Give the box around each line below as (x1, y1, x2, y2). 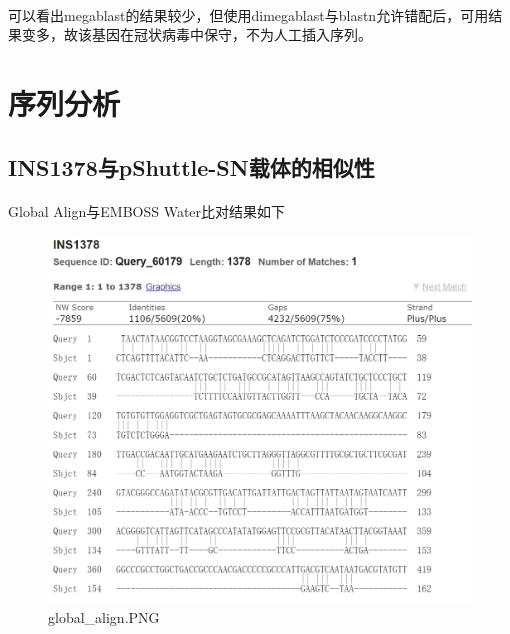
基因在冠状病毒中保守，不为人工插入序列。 (91, 24, 372, 45)
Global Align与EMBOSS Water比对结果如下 (8, 200, 286, 221)
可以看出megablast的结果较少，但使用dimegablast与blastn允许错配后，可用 (8, 4, 489, 25)
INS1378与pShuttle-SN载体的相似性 (8, 151, 375, 182)
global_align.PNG (48, 606, 160, 627)
